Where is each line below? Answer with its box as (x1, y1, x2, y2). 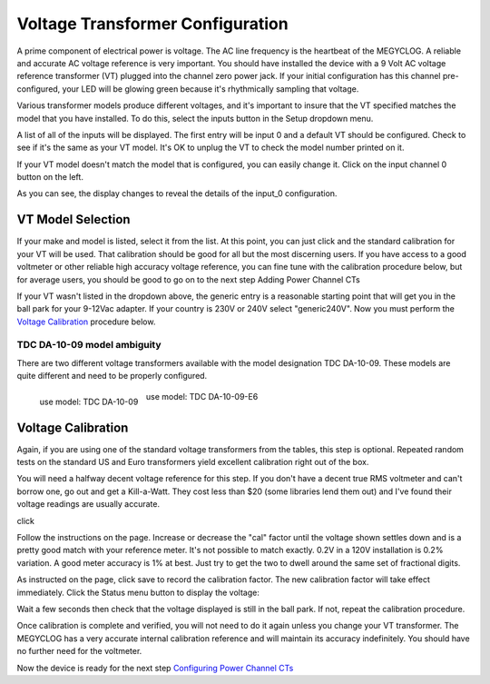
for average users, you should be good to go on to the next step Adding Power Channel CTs (16, 273, 360, 285)
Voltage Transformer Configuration (16, 14, 289, 34)
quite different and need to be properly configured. (16, 371, 208, 382)
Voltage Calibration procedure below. (16, 316, 156, 327)
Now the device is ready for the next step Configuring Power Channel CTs (16, 662, 294, 673)
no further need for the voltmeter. (16, 646, 142, 657)
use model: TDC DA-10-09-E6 (145, 391, 259, 401)
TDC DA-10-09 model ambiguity (16, 339, 162, 352)
